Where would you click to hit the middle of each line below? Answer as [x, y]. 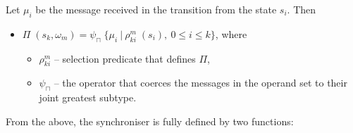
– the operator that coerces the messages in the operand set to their [200, 83]
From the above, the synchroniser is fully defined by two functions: [150, 121]
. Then [302, 9]
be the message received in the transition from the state [156, 9]
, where [231, 33]
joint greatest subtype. [88, 97]
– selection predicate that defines [125, 58]
